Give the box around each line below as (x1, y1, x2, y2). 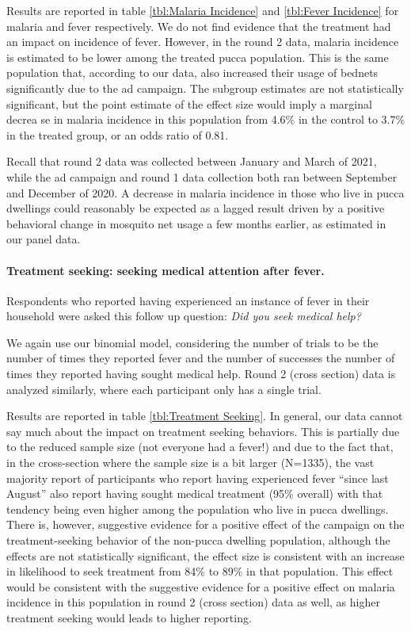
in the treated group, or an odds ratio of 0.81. (6, 126, 229, 143)
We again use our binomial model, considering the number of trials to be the (6, 334, 379, 350)
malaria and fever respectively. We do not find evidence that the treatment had (6, 17, 391, 34)
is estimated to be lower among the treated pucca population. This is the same (6, 48, 389, 65)
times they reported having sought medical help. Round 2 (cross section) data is (6, 365, 396, 382)
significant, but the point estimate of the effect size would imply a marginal (6, 95, 372, 112)
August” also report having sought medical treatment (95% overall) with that (6, 485, 383, 502)
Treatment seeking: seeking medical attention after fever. (6, 262, 325, 278)
